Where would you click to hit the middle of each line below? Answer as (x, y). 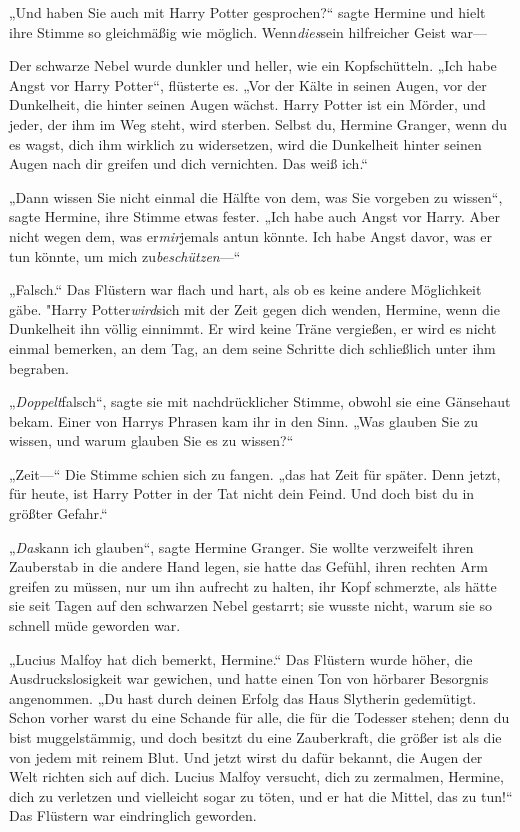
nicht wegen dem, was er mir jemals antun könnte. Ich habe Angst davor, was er (250, 235)
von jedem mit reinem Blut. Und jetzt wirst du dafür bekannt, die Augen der (246, 756)
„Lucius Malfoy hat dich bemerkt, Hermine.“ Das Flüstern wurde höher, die (241, 658)
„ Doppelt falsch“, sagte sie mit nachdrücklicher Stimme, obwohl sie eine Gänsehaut (260, 401)
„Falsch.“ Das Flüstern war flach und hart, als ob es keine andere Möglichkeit (245, 289)
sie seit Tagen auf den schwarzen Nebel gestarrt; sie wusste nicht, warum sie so (250, 605)
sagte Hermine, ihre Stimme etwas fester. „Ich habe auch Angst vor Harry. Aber (254, 216)
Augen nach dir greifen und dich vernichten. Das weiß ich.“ (188, 163)
